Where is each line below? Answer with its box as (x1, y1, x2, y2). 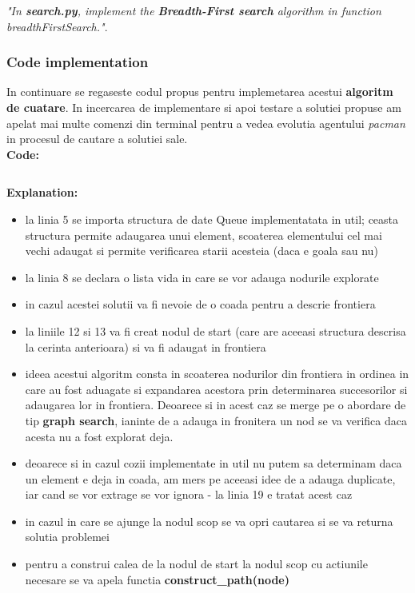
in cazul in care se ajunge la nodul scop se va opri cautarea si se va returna (25, 512, 393, 529)
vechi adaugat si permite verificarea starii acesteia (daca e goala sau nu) (25, 242, 378, 259)
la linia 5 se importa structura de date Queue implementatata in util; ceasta (25, 210, 399, 227)
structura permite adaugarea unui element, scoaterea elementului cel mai (25, 226, 382, 243)
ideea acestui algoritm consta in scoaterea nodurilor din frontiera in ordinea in (25, 365, 409, 382)
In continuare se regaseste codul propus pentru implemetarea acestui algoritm (6, 83, 393, 100)
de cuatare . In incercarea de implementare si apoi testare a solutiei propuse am (6, 99, 401, 115)
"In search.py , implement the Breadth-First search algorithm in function (6, 2, 381, 18)
